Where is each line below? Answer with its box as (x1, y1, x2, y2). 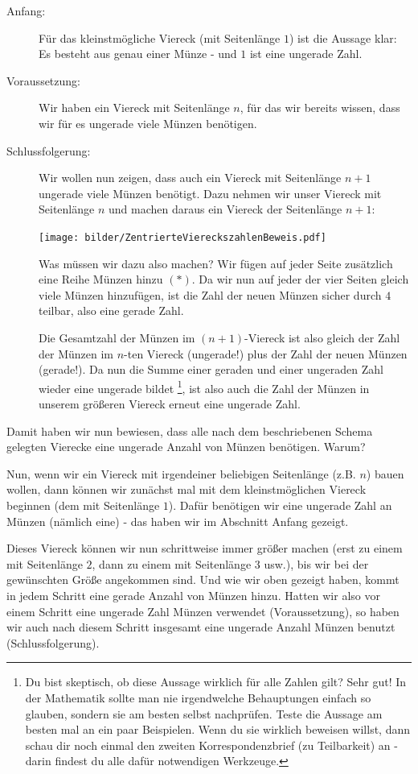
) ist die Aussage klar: (289, 29, 397, 46)
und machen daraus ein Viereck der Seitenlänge (108, 201, 342, 217)
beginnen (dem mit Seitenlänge (6, 496, 160, 513)
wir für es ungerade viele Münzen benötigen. (39, 114, 257, 131)
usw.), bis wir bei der (264, 555, 369, 572)
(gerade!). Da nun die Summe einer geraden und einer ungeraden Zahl (39, 361, 383, 378)
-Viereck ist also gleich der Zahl (244, 329, 400, 346)
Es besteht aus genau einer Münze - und (39, 45, 237, 62)
